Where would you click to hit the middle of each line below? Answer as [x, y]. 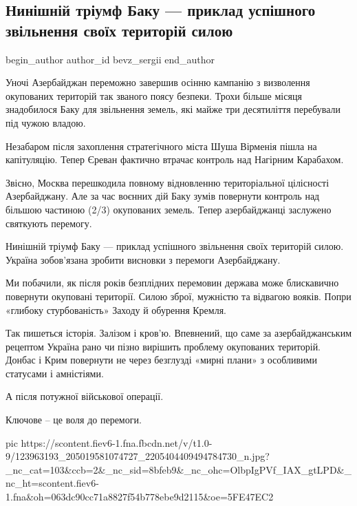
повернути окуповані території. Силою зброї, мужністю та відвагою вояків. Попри [178, 296]
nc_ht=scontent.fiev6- [52, 483]
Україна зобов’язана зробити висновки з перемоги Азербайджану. [143, 259]
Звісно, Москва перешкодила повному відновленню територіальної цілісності [167, 182]
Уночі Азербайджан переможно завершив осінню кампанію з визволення [158, 82]
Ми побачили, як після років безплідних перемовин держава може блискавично [172, 283]
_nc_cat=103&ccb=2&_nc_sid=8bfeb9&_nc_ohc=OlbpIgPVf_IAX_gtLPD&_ [178, 469]
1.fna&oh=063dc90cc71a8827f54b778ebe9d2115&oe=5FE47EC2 [140, 497]
